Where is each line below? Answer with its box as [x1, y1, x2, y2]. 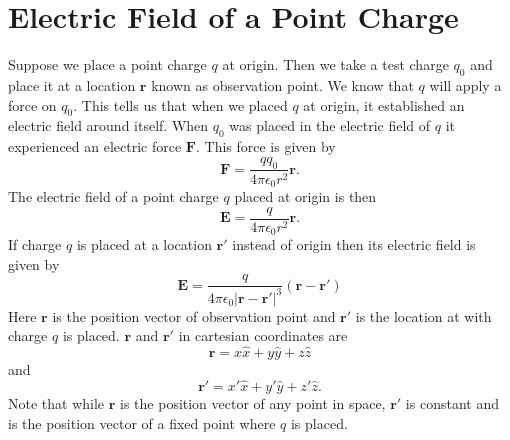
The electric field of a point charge [8, 185, 219, 206]
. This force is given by [195, 136, 336, 157]
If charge [8, 234, 62, 255]
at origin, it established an [303, 94, 465, 115]
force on [8, 94, 57, 115]
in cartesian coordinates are [178, 325, 348, 346]
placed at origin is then [234, 185, 377, 206]
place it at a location [8, 74, 136, 95]
